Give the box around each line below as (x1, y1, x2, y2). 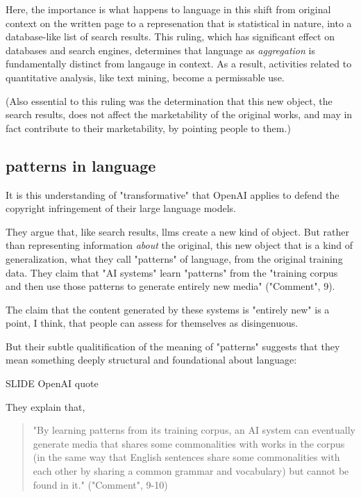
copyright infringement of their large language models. (6, 201, 236, 215)
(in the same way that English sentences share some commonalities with (33, 450, 340, 464)
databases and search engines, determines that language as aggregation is (6, 42, 315, 57)
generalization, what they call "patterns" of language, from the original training (6, 251, 343, 266)
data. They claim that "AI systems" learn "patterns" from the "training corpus (6, 265, 338, 279)
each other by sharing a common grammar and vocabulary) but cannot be (33, 464, 349, 478)
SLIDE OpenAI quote (6, 376, 99, 391)
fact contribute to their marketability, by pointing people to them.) (6, 120, 291, 135)
